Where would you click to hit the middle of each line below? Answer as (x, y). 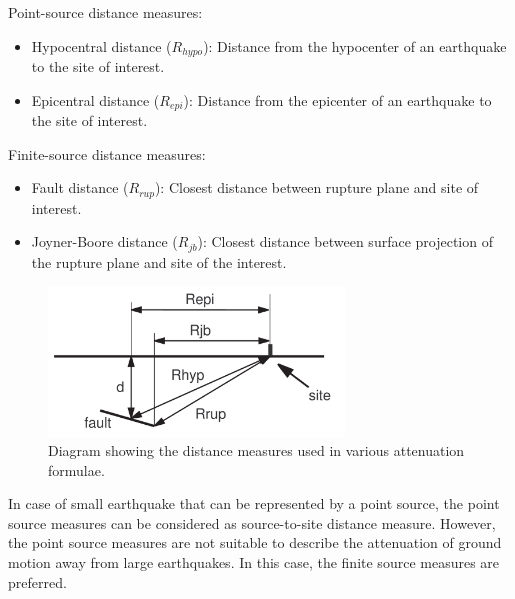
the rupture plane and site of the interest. (159, 261)
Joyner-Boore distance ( (104, 241)
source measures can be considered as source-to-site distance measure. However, (252, 522)
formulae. (76, 469)
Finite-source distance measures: (107, 153)
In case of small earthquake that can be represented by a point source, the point (254, 503)
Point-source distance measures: (105, 12)
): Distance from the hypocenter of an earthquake (355, 45)
